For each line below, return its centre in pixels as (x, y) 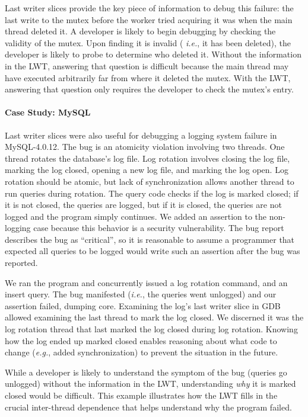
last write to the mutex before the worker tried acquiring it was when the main (149, 19)
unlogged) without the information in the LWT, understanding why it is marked (150, 384)
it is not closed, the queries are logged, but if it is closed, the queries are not (143, 205)
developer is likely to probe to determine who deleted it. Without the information (153, 54)
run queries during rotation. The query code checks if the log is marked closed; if (152, 193)
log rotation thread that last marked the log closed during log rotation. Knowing (151, 329)
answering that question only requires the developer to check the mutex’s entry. (149, 89)
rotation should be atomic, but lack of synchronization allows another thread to (150, 181)
